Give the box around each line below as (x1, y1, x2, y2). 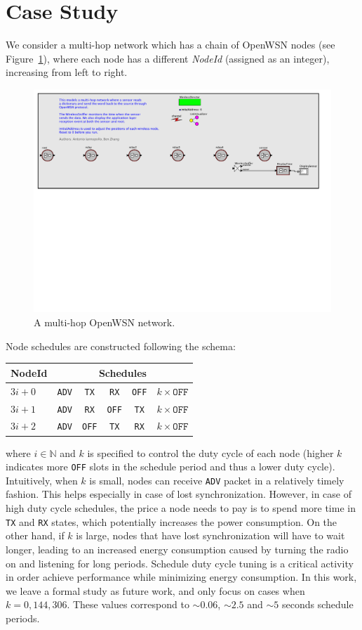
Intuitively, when (6, 472, 78, 487)
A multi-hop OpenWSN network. (34, 315, 175, 330)
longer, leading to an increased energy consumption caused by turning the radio (6, 541, 349, 556)
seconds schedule (282, 597, 354, 612)
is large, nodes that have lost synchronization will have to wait (76, 528, 345, 543)
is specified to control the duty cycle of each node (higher (87, 445, 334, 460)
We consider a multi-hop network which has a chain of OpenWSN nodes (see (6, 37, 335, 52)
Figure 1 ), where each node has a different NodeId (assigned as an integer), (6, 51, 330, 65)
